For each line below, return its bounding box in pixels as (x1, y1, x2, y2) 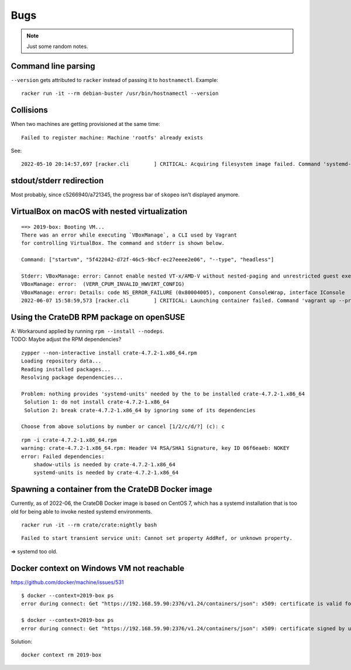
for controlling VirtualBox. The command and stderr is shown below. (21, 240, 225, 247)
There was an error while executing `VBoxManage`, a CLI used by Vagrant (21, 232, 238, 238)
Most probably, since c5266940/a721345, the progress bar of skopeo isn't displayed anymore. (11, 191, 240, 199)
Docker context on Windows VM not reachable (11, 563, 184, 573)
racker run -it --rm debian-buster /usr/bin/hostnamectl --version (21, 90, 219, 97)
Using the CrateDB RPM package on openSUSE (11, 312, 185, 322)
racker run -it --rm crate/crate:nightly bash (21, 521, 157, 528)
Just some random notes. (26, 43, 88, 50)
